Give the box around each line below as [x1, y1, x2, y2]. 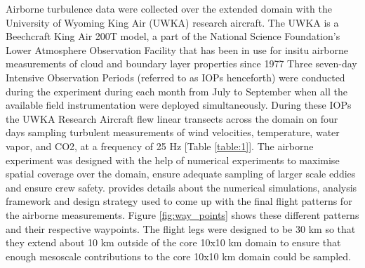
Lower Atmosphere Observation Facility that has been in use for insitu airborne [6, 42, 348, 57]
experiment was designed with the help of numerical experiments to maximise [6, 152, 340, 167]
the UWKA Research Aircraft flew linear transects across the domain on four [6, 111, 338, 126]
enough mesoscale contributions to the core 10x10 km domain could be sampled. [6, 248, 351, 263]
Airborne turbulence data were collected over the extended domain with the [6, 1, 332, 15]
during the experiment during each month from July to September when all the [6, 83, 347, 98]
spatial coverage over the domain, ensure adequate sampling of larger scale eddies [6, 166, 356, 181]
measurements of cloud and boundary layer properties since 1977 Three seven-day [6, 56, 357, 71]
